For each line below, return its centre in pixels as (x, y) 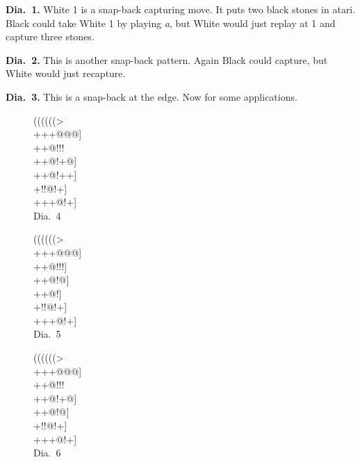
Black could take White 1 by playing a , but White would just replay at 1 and (171, 23)
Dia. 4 (47, 215)
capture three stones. (50, 36)
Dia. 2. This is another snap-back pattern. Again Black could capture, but (167, 59)
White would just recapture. (66, 73)
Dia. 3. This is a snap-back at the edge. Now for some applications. (152, 96)
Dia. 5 (47, 334)
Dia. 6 (47, 453)
